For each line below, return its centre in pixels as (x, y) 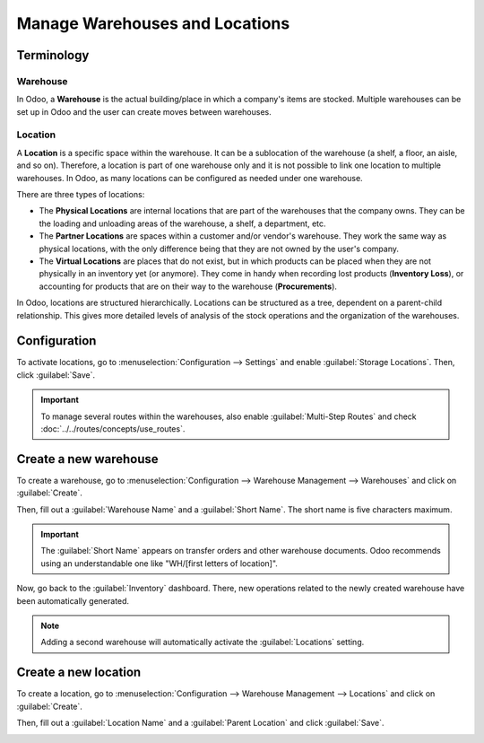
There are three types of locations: (81, 195)
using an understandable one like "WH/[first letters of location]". (159, 563)
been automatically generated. (73, 600)
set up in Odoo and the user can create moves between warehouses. (144, 111)
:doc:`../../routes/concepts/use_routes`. (113, 429)
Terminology (53, 55)
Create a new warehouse (87, 459)
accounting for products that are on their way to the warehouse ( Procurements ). (188, 286)
